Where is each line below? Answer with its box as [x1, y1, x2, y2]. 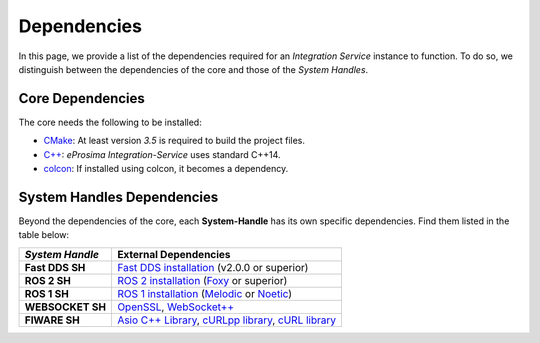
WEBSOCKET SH [24, 300, 107, 314]
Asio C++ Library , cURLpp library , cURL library [116, 313, 337, 327]
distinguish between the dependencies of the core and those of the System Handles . [18, 63, 369, 75]
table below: [18, 229, 70, 241]
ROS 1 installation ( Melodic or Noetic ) [116, 286, 293, 300]
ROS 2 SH [24, 273, 72, 287]
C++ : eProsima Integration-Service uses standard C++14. [43, 148, 281, 160]
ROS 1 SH [24, 286, 69, 300]
